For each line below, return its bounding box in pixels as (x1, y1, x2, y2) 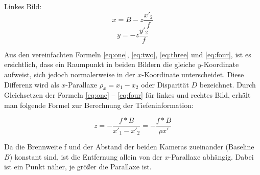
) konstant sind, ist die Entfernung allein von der (9, 151, 162, 162)
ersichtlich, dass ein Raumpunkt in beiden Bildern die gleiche (4, 59, 196, 70)
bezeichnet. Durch (199, 79, 256, 90)
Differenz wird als (4, 79, 59, 90)
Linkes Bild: (4, 1, 42, 11)
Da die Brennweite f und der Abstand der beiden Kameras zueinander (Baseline (4, 141, 254, 151)
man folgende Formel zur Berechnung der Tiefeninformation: (4, 99, 194, 110)
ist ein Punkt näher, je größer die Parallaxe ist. (4, 161, 152, 172)
